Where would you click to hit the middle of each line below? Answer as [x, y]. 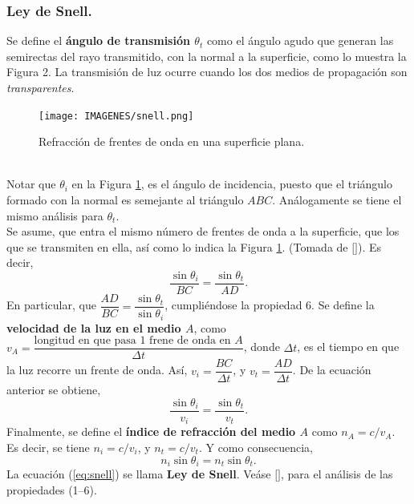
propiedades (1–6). [52, 489]
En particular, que [51, 305]
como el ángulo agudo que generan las [300, 40]
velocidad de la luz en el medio [94, 327]
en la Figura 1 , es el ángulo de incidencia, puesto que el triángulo [232, 184]
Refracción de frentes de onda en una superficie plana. [172, 141]
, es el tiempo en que [348, 347]
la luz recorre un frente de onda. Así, [97, 370]
